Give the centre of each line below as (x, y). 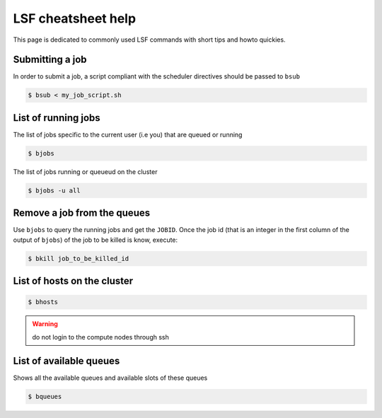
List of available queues (66, 361)
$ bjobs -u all (54, 190)
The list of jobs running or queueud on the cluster (85, 172)
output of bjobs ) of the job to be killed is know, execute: (95, 240)
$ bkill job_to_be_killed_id (79, 259)
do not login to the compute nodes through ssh (100, 337)
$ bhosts (43, 302)
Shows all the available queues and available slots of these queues (110, 378)
